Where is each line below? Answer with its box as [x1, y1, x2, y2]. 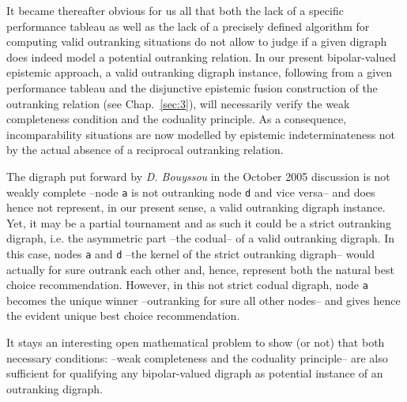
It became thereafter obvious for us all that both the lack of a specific [6, 2, 344, 18]
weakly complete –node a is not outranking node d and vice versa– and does [6, 183, 375, 200]
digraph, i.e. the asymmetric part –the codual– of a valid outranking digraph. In [6, 230, 395, 246]
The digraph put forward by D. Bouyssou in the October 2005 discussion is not [6, 167, 390, 184]
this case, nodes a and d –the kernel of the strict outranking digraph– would [6, 245, 375, 261]
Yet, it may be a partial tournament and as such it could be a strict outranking [6, 214, 391, 231]
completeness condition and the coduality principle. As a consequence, [6, 111, 347, 127]
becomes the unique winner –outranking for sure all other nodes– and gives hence [6, 291, 401, 308]
